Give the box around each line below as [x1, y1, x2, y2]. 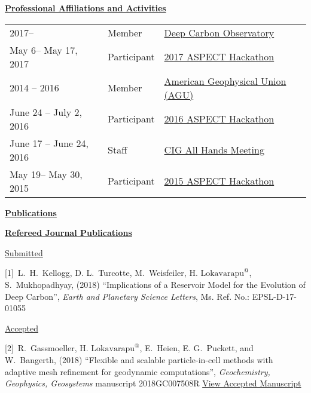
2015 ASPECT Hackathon [164, 174, 275, 188]
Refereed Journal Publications [5, 226, 132, 239]
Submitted [5, 246, 43, 259]
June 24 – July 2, [10, 105, 82, 119]
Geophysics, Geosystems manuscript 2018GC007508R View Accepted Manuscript [5, 377, 301, 389]
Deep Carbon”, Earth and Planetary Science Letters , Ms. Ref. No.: [5, 290, 249, 302]
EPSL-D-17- [252, 290, 297, 302]
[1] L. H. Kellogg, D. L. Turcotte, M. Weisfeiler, [5, 266, 187, 279]
